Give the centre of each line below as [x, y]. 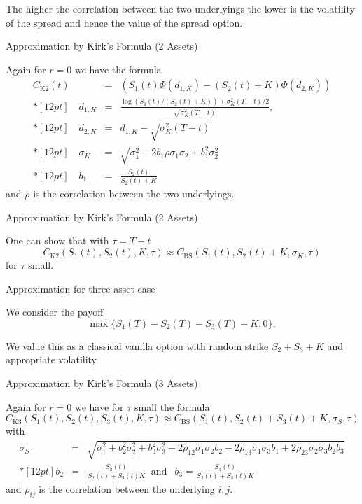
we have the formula [118, 69]
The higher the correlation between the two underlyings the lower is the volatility [180, 8]
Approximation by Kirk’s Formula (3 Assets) [102, 383]
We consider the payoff [55, 312]
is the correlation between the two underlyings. [134, 194]
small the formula [172, 406]
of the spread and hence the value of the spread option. [124, 22]
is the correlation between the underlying [127, 489]
